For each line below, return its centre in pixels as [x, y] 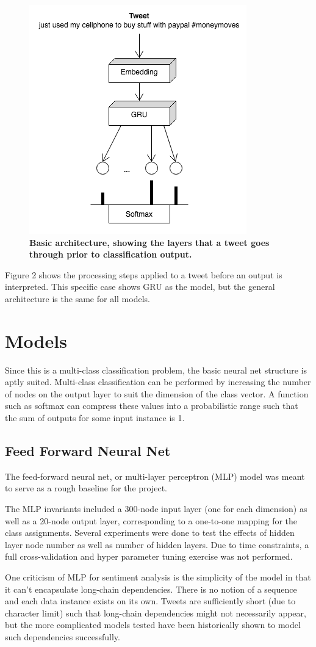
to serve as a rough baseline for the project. [86, 488]
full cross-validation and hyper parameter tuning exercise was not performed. [149, 556]
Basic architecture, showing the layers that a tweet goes [149, 242]
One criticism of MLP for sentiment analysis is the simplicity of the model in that [158, 577]
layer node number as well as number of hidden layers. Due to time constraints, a [157, 544]
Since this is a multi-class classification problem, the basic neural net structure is [156, 370]
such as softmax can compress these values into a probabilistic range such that [152, 406]
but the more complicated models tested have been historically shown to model [153, 625]
